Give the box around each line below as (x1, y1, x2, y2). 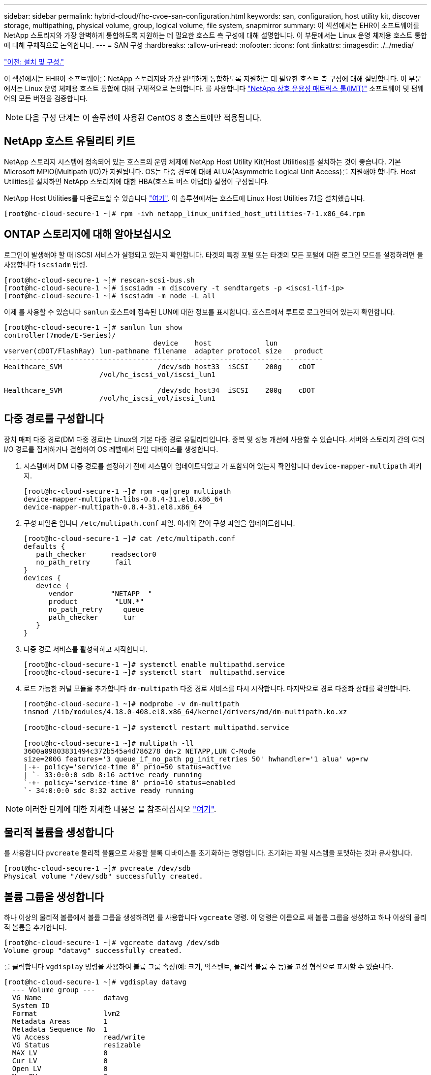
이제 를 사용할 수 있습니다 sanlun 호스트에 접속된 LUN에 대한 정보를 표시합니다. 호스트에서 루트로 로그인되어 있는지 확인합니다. (4, 307, 395, 316)
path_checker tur (48, 613, 136, 621)
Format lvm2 (12, 1010, 121, 1018)
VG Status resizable (12, 1041, 141, 1049)
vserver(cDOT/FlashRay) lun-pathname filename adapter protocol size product (4, 347, 324, 355)
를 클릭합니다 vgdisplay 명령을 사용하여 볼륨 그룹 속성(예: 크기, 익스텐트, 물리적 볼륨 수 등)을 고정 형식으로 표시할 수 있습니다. (4, 962, 394, 971)
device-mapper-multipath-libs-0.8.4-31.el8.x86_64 (24, 495, 223, 503)
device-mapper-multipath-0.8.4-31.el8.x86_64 (24, 503, 202, 511)
